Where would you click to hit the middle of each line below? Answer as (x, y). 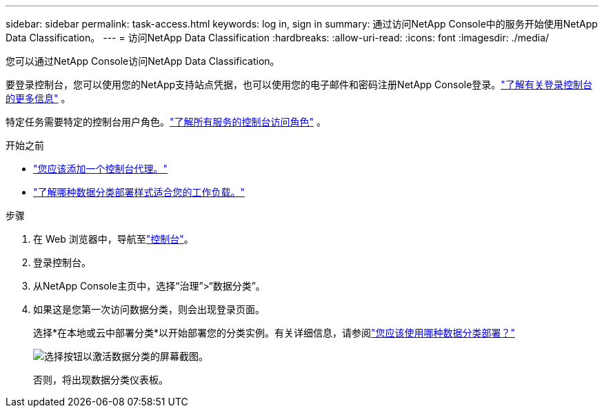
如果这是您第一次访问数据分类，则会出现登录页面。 (149, 309)
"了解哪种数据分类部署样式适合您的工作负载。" (139, 192)
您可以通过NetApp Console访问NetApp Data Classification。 (143, 61)
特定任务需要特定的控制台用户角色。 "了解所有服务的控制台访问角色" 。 (166, 122)
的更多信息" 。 (38, 98)
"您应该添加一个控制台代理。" (101, 169)
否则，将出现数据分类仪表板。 (101, 380)
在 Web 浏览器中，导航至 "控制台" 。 (113, 239)
